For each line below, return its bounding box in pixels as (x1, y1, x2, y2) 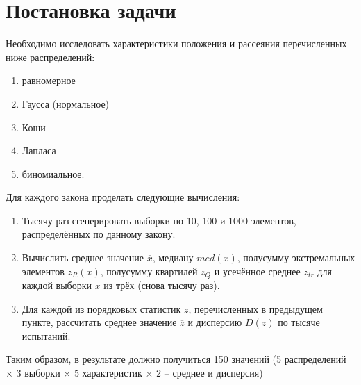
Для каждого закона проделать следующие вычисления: (6, 190, 240, 204)
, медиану (152, 250, 194, 265)
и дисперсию (187, 315, 242, 329)
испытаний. (22, 328, 71, 343)
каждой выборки (22, 278, 92, 293)
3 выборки (16, 366, 60, 380)
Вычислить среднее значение (22, 250, 144, 265)
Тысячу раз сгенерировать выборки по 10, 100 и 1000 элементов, (22, 213, 296, 227)
